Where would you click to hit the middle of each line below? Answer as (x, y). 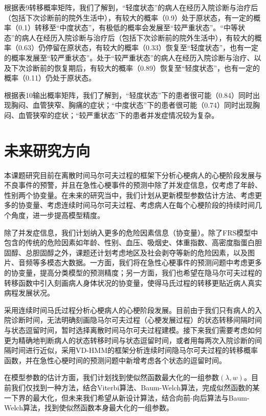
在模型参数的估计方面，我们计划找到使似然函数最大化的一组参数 (112, 377)
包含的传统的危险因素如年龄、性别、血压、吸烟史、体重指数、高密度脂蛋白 (129, 242)
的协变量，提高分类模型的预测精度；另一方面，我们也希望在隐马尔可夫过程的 (133, 272)
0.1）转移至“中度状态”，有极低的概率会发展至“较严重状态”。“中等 (128, 27)
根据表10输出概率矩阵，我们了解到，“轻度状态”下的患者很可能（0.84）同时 (129, 95)
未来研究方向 (47, 150)
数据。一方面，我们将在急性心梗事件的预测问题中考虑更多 (165, 262)
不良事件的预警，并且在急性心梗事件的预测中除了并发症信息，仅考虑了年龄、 (133, 185)
